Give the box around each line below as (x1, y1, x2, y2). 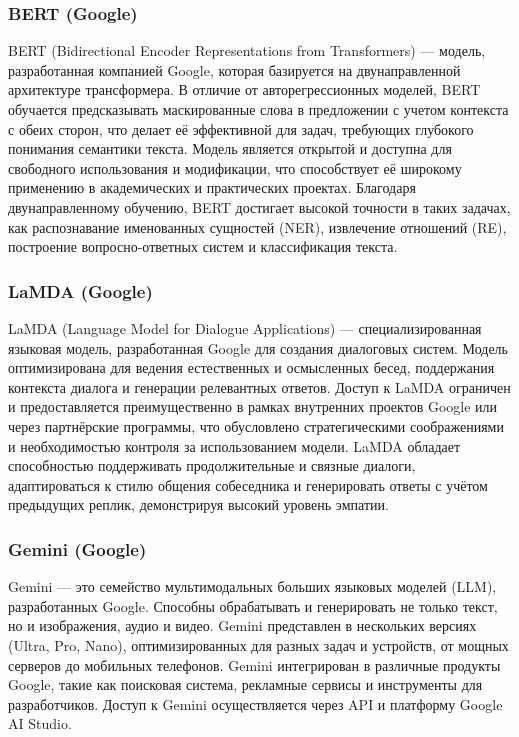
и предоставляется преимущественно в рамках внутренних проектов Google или (8, 396, 498, 417)
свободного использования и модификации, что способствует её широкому (8, 157, 462, 178)
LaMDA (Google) (8, 278, 153, 303)
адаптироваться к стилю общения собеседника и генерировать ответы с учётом (8, 474, 488, 495)
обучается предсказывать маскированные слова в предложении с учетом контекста (8, 99, 509, 119)
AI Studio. (8, 713, 72, 734)
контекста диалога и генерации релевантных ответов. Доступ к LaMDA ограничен (8, 376, 511, 397)
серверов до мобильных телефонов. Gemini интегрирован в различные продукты (8, 654, 501, 675)
